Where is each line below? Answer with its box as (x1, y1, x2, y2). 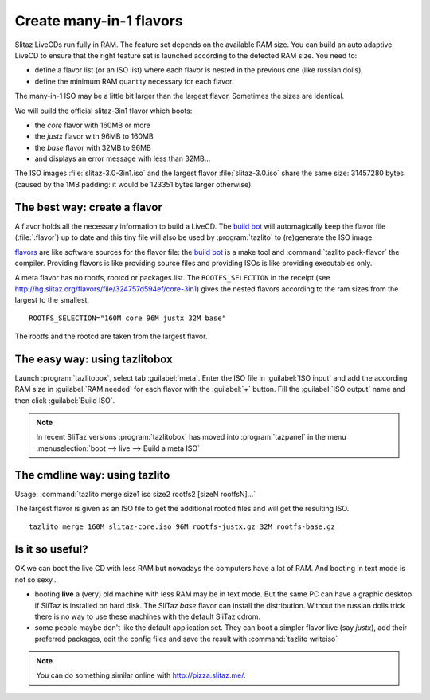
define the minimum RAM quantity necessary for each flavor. (34, 76, 234, 86)
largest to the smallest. (14, 295, 90, 305)
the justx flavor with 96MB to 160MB (34, 131, 154, 141)
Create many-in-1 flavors (14, 12, 183, 29)
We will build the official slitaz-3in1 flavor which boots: (14, 106, 193, 115)
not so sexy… (14, 574, 59, 585)
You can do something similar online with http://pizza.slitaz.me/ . (36, 671, 246, 680)
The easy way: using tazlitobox (14, 352, 173, 366)
